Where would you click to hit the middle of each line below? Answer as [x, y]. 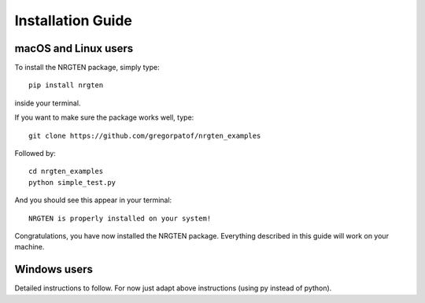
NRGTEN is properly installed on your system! [120, 218]
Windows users [54, 270]
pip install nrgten [66, 85]
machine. [30, 247]
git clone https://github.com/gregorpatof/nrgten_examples [145, 135]
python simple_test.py [72, 182]
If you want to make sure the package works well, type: [104, 117]
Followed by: [35, 153]
